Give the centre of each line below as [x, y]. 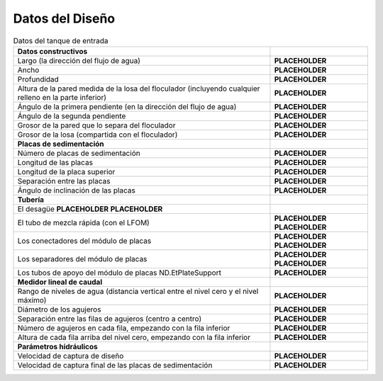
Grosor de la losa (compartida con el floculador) [98, 135]
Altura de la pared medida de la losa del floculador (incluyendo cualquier [139, 89]
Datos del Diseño [64, 18]
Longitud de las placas [55, 162]
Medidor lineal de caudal [60, 282]
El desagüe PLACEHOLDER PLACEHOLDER [90, 209]
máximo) [32, 300]
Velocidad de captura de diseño [71, 356]
